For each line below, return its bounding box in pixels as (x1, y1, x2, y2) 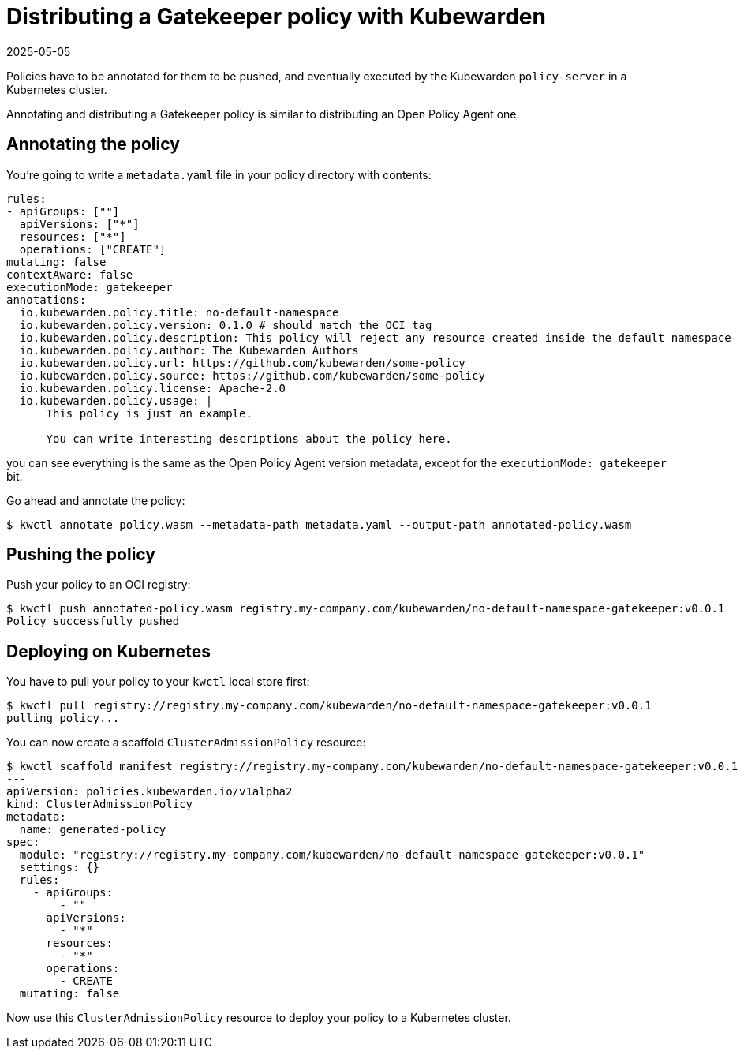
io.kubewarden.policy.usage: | (19, 394, 213, 407)
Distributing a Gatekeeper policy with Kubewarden (6, 3, 546, 30)
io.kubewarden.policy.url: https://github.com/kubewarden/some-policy (19, 356, 465, 369)
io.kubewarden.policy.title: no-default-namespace (19, 305, 339, 319)
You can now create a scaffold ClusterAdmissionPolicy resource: (6, 735, 366, 750)
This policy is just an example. (46, 406, 252, 420)
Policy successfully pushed (6, 615, 180, 628)
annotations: (6, 293, 87, 306)
